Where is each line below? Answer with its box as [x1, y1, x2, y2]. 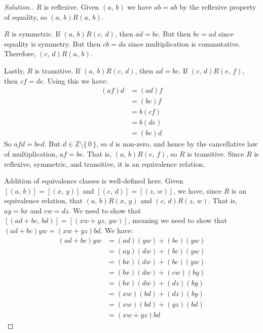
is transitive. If [34, 65, 81, 76]
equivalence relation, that [4, 195, 83, 206]
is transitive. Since [187, 148, 244, 159]
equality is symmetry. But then [4, 38, 101, 49]
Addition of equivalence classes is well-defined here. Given [4, 175, 183, 186]
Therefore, [4, 48, 36, 59]
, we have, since [173, 185, 222, 196]
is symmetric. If [12, 28, 60, 39]
